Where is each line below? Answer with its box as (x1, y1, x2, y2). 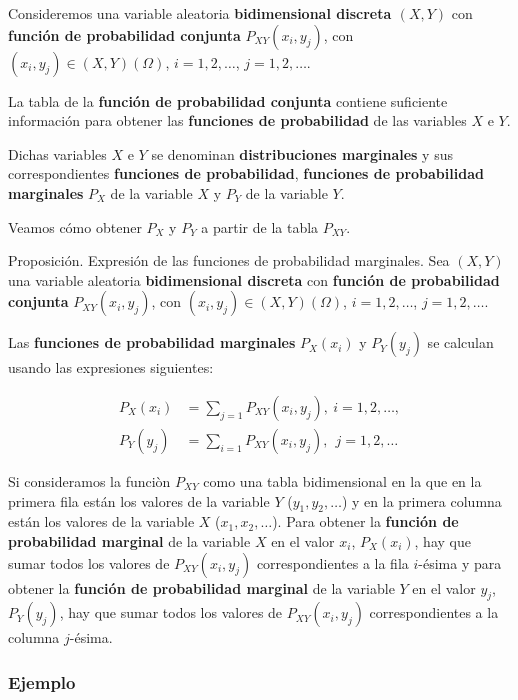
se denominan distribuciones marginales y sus (151, 143, 453, 164)
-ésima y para (418, 552, 502, 573)
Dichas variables (8, 143, 107, 164)
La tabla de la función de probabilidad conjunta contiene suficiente (8, 90, 448, 111)
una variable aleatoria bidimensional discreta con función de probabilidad (8, 269, 500, 290)
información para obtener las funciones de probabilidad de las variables (8, 110, 467, 131)
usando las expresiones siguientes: (8, 357, 214, 378)
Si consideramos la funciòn (8, 471, 171, 491)
